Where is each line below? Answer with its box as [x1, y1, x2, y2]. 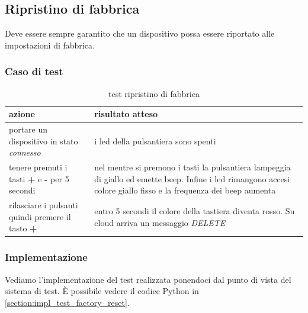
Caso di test [5, 64, 63, 79]
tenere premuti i [9, 161, 68, 173]
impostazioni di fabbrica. [5, 38, 95, 51]
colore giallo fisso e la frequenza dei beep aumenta [94, 184, 276, 196]
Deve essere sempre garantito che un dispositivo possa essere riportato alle [5, 27, 275, 40]
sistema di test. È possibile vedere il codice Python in [5, 285, 199, 297]
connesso [9, 146, 41, 159]
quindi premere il [9, 210, 71, 222]
